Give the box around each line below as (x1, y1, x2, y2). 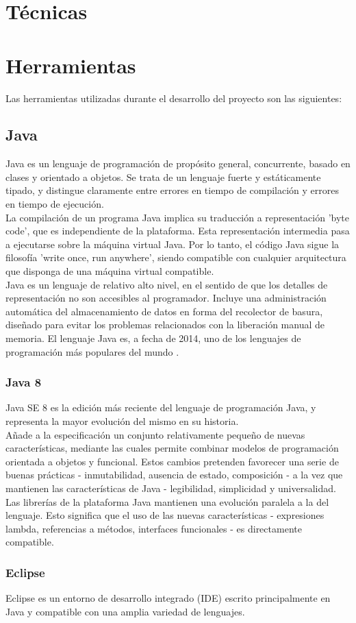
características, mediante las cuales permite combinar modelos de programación (5, 441, 339, 455)
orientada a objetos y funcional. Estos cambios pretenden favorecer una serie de (5, 454, 339, 468)
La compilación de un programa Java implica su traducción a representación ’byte (5, 210, 350, 224)
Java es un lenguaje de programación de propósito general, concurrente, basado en (5, 156, 351, 171)
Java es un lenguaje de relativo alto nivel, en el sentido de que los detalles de (5, 277, 328, 291)
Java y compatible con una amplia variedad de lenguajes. (5, 604, 245, 618)
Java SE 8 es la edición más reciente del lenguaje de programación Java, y (5, 400, 316, 415)
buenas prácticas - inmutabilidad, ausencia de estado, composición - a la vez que (5, 467, 343, 482)
